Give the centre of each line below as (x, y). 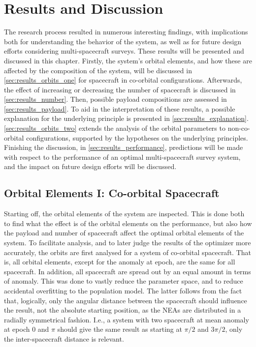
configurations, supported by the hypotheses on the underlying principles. (137, 137)
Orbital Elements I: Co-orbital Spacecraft (112, 193)
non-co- (239, 128)
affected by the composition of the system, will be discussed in (98, 70)
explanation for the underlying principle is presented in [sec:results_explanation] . (126, 118)
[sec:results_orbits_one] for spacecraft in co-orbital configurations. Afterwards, (123, 80)
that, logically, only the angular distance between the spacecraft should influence (126, 300)
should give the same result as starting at (120, 329)
